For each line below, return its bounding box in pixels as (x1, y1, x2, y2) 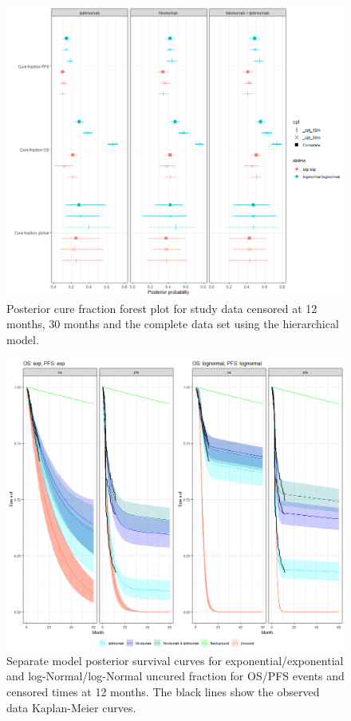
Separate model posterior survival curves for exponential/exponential (6, 652, 344, 668)
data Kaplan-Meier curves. (6, 699, 136, 715)
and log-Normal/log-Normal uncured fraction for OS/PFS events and (6, 668, 345, 684)
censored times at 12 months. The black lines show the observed (6, 683, 320, 700)
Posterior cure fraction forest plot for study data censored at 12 (6, 299, 317, 316)
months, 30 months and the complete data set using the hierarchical (6, 315, 339, 332)
